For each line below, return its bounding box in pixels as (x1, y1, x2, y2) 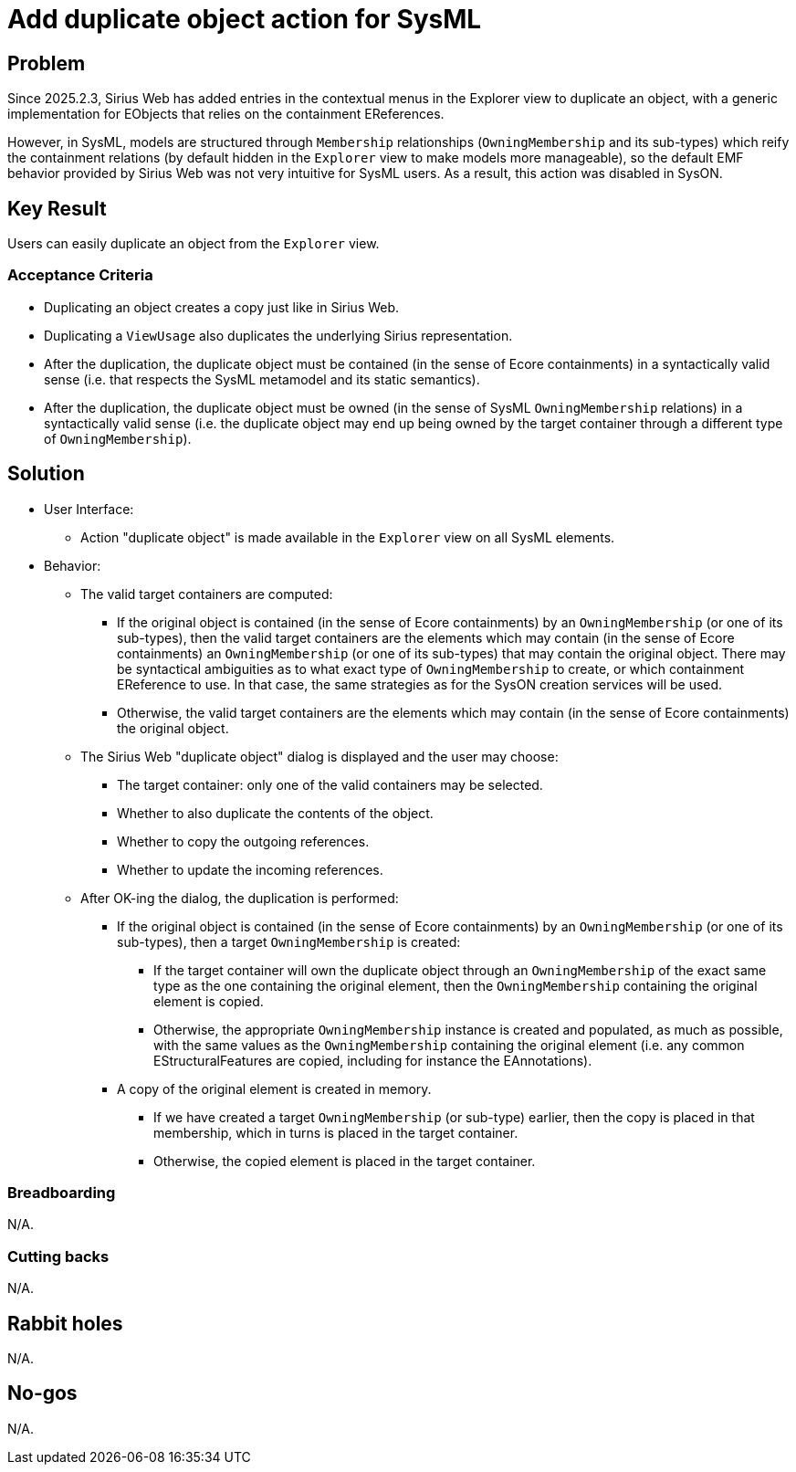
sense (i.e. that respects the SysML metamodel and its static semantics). (44, 371, 480, 387)
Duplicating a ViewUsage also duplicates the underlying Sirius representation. (44, 327, 513, 343)
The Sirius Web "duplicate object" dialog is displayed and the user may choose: (80, 748, 559, 764)
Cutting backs (7, 1246, 110, 1266)
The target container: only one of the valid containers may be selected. (117, 776, 543, 793)
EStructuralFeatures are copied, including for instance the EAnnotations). (153, 1052, 592, 1068)
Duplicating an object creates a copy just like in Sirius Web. (44, 299, 400, 315)
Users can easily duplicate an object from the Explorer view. (7, 236, 380, 252)
